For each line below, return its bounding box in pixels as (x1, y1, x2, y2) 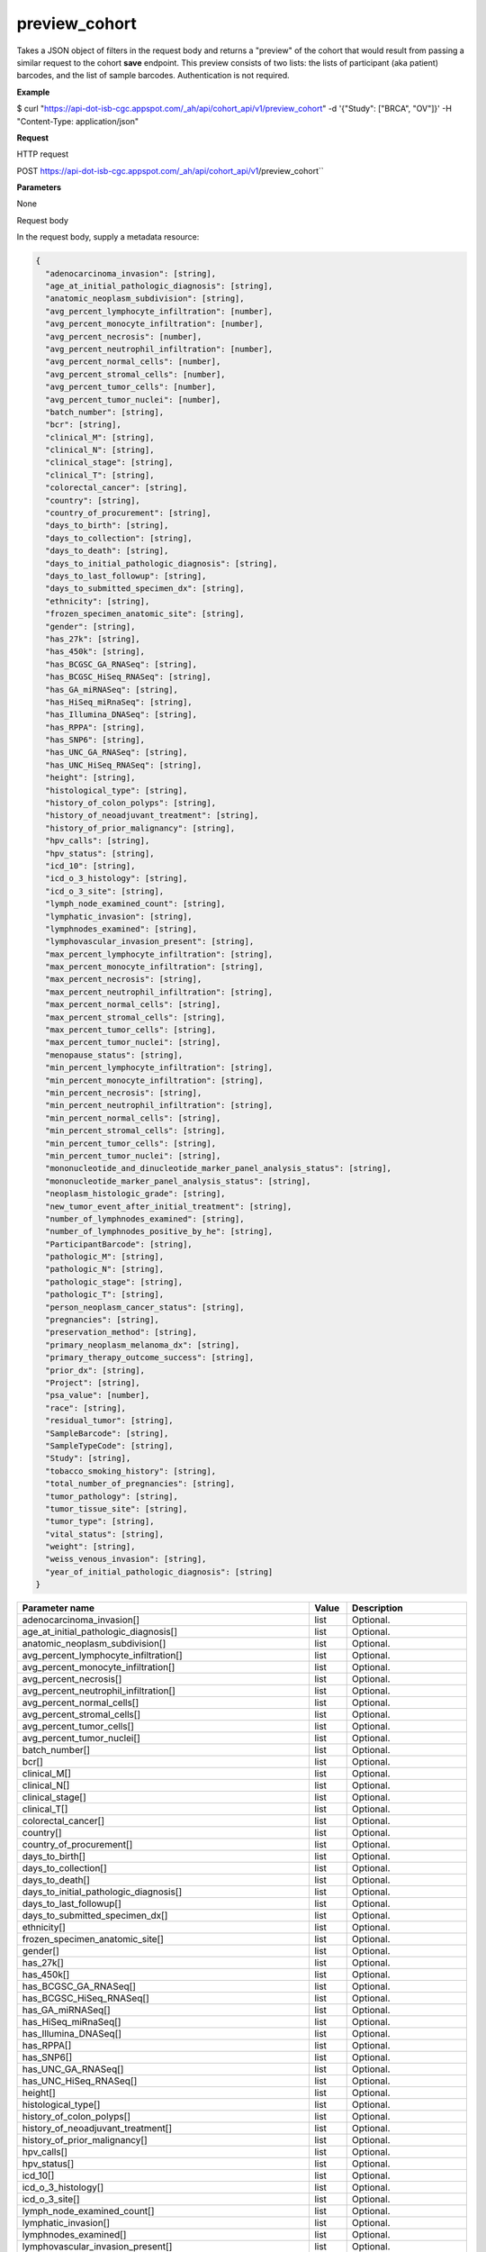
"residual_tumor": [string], (45, 1415, 175, 1426)
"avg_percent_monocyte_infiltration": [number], (45, 319, 265, 329)
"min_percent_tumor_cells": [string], (45, 1138, 216, 1149)
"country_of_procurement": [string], (45, 508, 211, 518)
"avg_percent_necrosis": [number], (45, 331, 202, 341)
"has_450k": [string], (45, 647, 146, 657)
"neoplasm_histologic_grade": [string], (45, 1189, 226, 1199)
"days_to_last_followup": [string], (45, 570, 207, 581)
